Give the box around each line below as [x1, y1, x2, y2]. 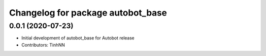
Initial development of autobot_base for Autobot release [21, 35, 135, 41]
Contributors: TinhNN [21, 42, 65, 48]
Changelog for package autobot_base [9, 7, 167, 18]
